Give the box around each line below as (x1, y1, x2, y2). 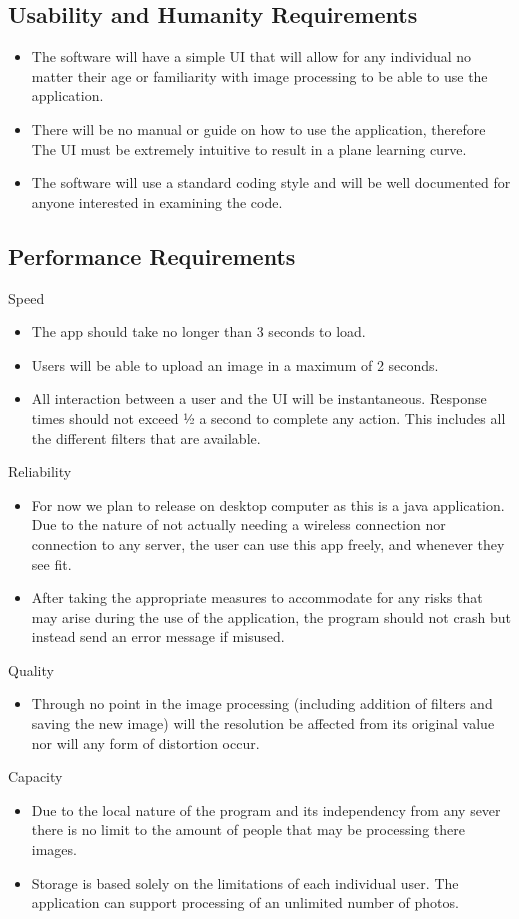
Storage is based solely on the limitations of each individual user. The (31, 872, 459, 893)
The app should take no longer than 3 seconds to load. (31, 321, 366, 342)
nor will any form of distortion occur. (31, 732, 260, 753)
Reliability (8, 461, 72, 482)
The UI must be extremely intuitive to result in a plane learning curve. (31, 138, 467, 159)
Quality (8, 659, 54, 680)
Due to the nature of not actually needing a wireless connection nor (31, 514, 446, 535)
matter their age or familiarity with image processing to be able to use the (31, 65, 488, 86)
